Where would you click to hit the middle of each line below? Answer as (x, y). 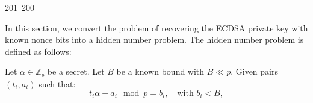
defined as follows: (38, 51)
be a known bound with (160, 71)
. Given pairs (254, 71)
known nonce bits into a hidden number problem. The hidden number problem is (154, 39)
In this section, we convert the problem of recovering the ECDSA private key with (156, 27)
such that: (57, 83)
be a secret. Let (76, 71)
